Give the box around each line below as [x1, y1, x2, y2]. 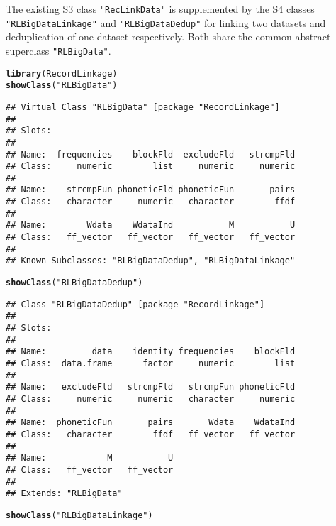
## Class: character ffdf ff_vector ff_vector [6, 429, 296, 439]
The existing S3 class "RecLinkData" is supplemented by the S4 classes [6, 1, 315, 16]
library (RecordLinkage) [6, 68, 118, 79]
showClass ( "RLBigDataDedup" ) [6, 278, 143, 288]
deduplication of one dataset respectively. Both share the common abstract [6, 29, 331, 44]
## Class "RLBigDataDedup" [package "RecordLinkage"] [6, 299, 265, 309]
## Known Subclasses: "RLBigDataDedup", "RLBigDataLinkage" [6, 256, 296, 266]
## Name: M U [6, 453, 174, 464]
